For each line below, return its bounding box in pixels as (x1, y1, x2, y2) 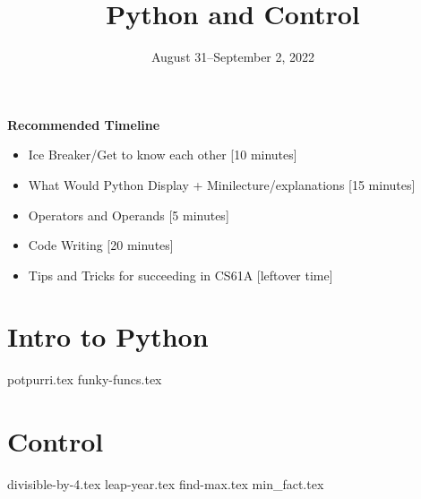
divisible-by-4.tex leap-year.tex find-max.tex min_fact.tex (7, 475, 324, 494)
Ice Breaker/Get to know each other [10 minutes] (28, 145, 297, 164)
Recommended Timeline (7, 115, 160, 133)
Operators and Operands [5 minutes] (28, 205, 229, 224)
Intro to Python (7, 318, 209, 355)
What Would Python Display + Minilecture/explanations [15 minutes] (28, 175, 416, 194)
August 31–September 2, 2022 (150, 47, 315, 66)
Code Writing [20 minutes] (28, 236, 174, 254)
